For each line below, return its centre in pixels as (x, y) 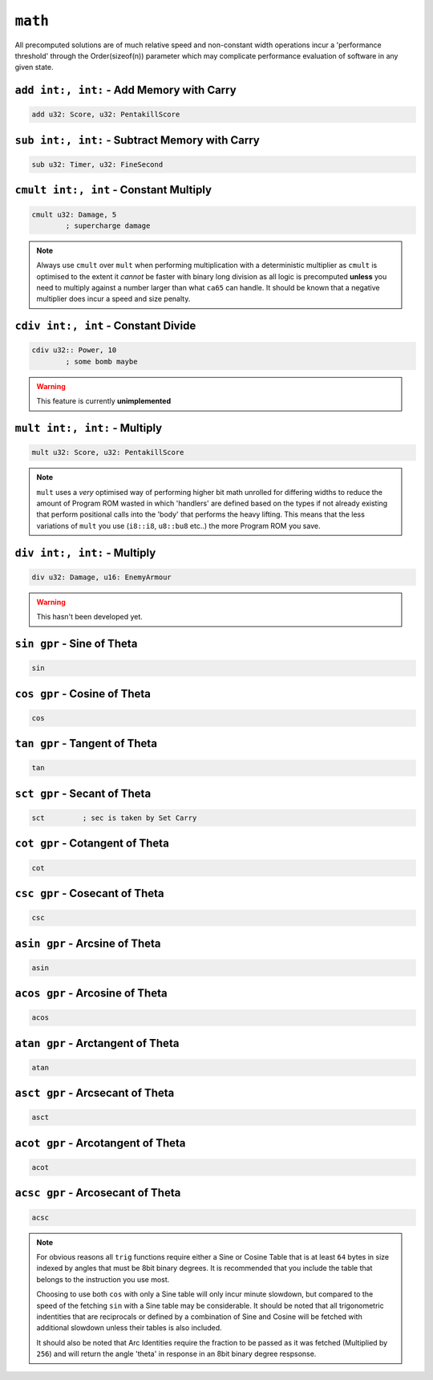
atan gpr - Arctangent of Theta (97, 1043)
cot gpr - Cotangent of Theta (92, 844)
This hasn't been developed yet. (90, 617)
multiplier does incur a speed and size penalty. (113, 299)
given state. (34, 67)
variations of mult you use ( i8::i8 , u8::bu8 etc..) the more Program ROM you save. (178, 526)
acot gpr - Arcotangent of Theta (100, 1143)
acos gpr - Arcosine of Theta (91, 994)
